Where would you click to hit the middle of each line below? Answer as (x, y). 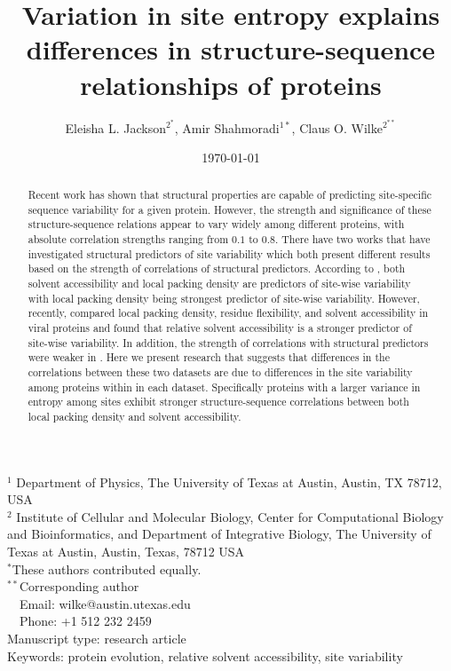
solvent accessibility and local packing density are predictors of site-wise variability (219, 284)
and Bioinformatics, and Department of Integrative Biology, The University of (219, 534)
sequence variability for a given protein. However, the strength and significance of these (229, 209)
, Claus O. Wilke (337, 127)
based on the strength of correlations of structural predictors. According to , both (217, 268)
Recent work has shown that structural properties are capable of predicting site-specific (230, 195)
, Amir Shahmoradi (227, 127)
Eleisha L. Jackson (116, 127)
